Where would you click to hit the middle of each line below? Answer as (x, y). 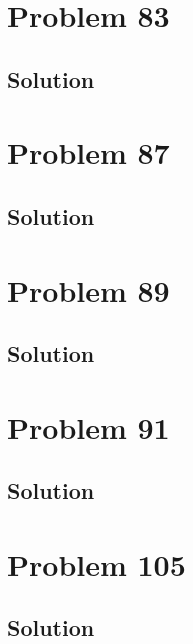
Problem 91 (88, 426)
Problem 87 (88, 152)
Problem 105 (96, 563)
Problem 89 (88, 289)
